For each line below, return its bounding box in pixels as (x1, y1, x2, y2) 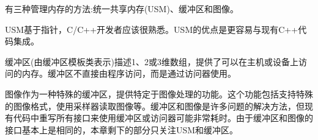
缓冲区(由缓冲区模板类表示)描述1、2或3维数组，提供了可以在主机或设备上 (5, 55, 298, 68)
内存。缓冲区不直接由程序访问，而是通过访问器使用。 (21, 67, 236, 80)
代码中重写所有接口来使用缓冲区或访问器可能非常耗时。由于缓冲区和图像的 (13, 111, 313, 124)
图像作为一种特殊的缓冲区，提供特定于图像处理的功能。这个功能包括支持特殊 (5, 87, 313, 100)
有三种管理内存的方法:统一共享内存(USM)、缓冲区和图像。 (5, 2, 239, 15)
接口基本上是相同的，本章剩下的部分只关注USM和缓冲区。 (5, 123, 239, 136)
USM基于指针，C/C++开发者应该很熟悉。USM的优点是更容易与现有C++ (5, 23, 298, 35)
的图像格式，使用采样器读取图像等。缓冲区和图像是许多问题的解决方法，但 (5, 99, 305, 112)
